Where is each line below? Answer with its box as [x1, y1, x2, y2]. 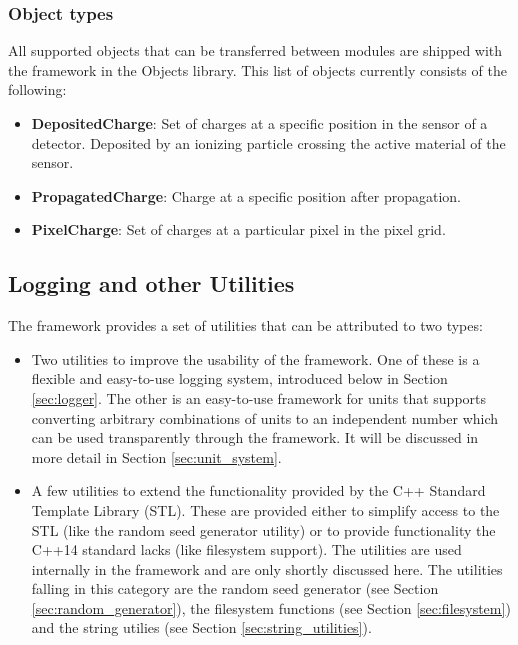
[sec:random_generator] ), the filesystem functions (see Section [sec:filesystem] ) [31, 597, 511, 618]
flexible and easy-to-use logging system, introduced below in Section [31, 368, 448, 389]
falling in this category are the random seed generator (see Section [31, 578, 439, 599]
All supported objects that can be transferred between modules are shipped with [8, 40, 503, 61]
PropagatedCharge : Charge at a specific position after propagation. [31, 185, 461, 206]
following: [8, 79, 67, 100]
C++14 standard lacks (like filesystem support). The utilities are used [31, 539, 462, 560]
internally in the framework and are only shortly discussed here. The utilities [31, 558, 503, 579]
